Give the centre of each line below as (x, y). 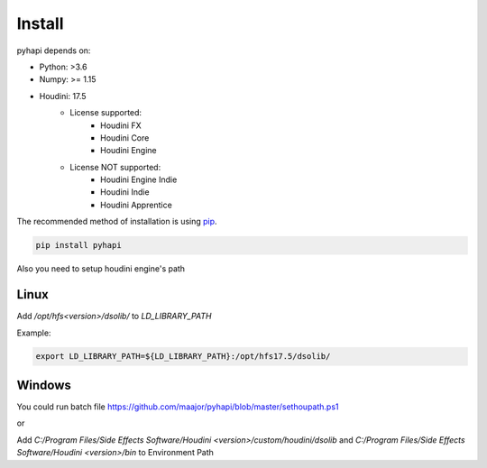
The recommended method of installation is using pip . (117, 222)
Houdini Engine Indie (139, 179)
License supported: (106, 113)
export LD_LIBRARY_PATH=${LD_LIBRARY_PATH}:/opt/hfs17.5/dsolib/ (183, 357)
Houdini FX (121, 125)
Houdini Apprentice (137, 205)
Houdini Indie (125, 192)
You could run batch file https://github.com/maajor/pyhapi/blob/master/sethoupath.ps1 (178, 407)
